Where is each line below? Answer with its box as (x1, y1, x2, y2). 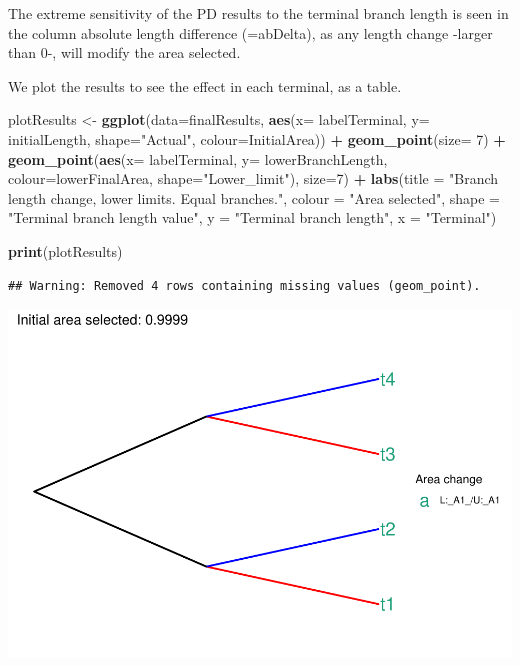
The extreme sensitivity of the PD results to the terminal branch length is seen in (8, 3, 509, 23)
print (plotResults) (8, 240, 123, 261)
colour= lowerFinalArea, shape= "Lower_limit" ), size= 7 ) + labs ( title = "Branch (8, 168, 499, 189)
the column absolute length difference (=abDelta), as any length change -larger (8, 22, 493, 43)
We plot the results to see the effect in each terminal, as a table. (8, 75, 402, 96)
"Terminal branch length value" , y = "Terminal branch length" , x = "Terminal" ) (8, 207, 497, 228)
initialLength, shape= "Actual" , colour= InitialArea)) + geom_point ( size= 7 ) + (8, 128, 506, 149)
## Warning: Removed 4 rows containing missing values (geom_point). (8, 278, 481, 293)
